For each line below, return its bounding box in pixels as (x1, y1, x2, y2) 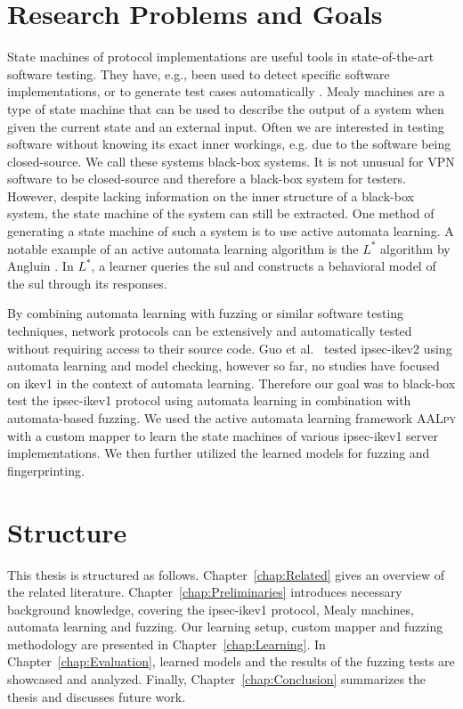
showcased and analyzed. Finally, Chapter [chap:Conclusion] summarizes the (7, 670, 426, 689)
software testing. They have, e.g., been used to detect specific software (7, 64, 390, 83)
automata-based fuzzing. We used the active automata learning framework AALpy (7, 409, 456, 427)
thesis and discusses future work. (7, 687, 186, 705)
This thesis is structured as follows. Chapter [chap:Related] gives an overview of (7, 565, 444, 583)
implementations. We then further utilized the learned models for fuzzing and (7, 444, 430, 462)
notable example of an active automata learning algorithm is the (7, 239, 359, 257)
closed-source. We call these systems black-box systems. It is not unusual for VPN (7, 151, 455, 170)
